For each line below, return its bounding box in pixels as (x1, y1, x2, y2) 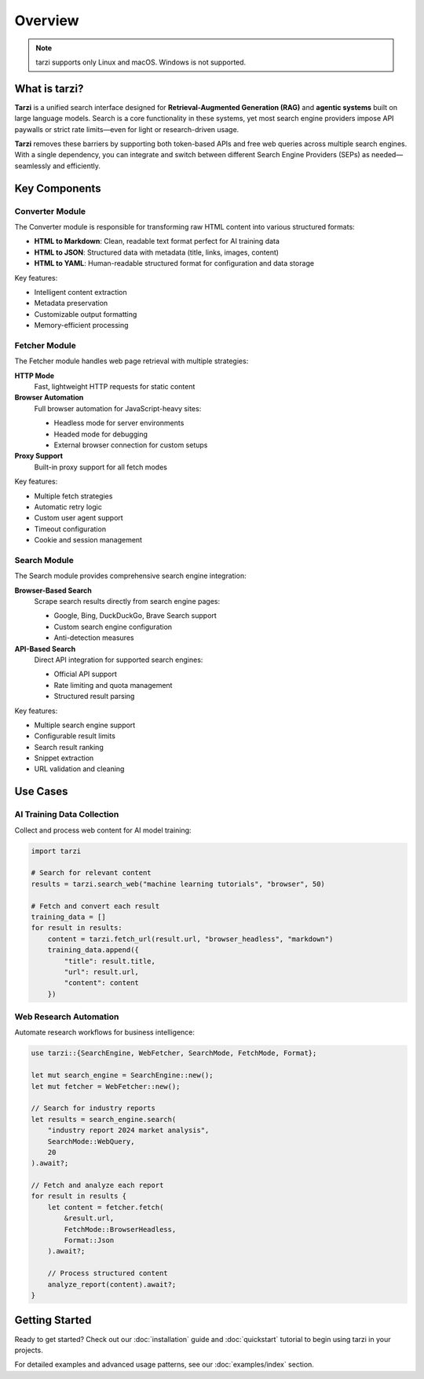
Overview (14, 12, 79, 29)
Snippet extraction (34, 753, 94, 763)
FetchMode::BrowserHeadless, (64, 1225, 177, 1234)
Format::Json (64, 1236, 115, 1245)
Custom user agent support (34, 513, 123, 523)
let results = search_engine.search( (31, 1115, 177, 1123)
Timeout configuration (34, 524, 106, 534)
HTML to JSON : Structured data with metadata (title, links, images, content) (34, 248, 279, 257)
